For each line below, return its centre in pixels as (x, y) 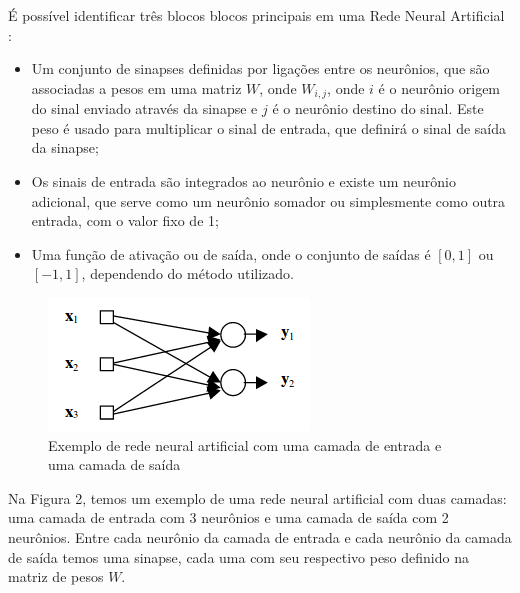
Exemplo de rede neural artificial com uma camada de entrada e (245, 444)
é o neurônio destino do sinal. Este (378, 108)
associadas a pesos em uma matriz (136, 87)
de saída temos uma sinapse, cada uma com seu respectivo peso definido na (238, 556)
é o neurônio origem (439, 87)
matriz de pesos (56, 576)
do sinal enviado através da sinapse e (144, 108)
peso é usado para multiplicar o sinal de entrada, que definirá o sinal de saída (269, 127)
